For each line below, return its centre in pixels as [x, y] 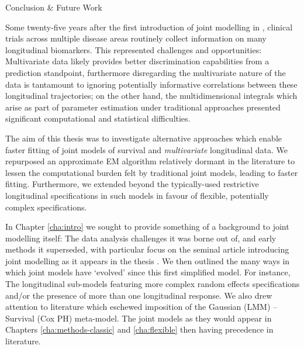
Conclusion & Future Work [54, 7]
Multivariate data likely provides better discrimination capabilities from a [137, 61]
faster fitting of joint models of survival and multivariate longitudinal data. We [147, 149]
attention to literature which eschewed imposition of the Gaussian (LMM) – [141, 307]
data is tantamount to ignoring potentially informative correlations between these [151, 84]
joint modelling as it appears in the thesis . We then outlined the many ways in [148, 260]
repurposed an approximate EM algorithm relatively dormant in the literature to [150, 161]
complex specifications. [46, 207]
